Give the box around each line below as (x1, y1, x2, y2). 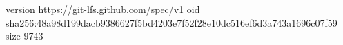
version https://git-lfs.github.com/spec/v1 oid (6, 2, 200, 16)
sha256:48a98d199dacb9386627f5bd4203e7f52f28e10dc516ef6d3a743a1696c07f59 (6, 15, 337, 29)
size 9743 (6, 29, 43, 43)
